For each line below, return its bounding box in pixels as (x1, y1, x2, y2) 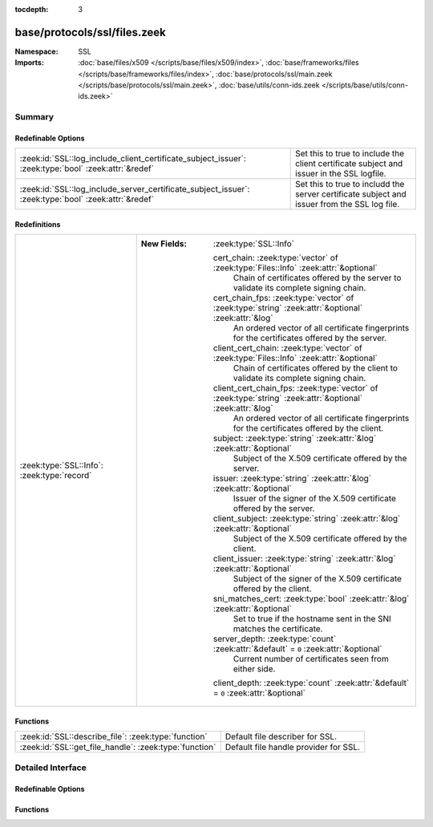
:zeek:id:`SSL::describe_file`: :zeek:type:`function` (19, 731, 208, 742)
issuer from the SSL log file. (295, 199, 400, 210)
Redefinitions (14, 220, 61, 229)
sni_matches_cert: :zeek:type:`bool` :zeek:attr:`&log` (212, 594, 410, 605)
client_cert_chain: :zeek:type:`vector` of (212, 343, 362, 354)
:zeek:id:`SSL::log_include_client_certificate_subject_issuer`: (19, 153, 246, 164)
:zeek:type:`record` (19, 470, 92, 481)
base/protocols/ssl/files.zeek (14, 25, 166, 39)
